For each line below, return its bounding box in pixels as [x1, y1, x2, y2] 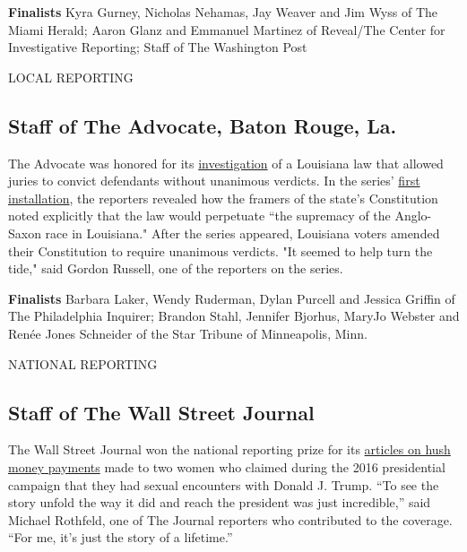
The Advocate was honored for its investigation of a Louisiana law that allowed [8, 153, 444, 172]
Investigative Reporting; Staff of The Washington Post [8, 38, 307, 56]
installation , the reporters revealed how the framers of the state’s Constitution [8, 188, 438, 207]
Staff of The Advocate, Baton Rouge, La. [8, 111, 397, 139]
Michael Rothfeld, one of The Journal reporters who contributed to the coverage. [8, 510, 453, 529]
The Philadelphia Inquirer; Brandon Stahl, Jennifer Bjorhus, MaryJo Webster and [8, 306, 460, 325]
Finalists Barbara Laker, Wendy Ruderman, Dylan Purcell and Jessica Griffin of [8, 289, 455, 307]
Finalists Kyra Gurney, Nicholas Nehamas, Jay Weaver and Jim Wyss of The [8, 3, 438, 21]
